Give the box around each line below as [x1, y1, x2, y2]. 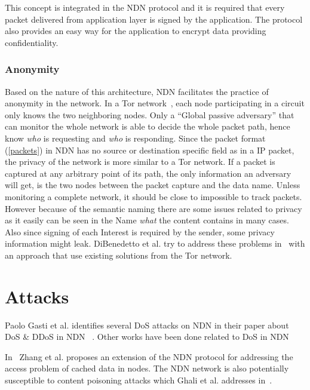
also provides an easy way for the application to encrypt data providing [5, 24, 266, 37]
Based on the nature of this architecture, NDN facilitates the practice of [5, 85, 269, 97]
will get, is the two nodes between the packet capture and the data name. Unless [5, 179, 300, 191]
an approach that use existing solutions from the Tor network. [5, 248, 232, 261]
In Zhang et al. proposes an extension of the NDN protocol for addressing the [5, 350, 293, 363]
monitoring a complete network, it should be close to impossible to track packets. [5, 190, 302, 202]
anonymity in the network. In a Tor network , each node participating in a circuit [5, 97, 305, 109]
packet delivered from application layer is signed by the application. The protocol [5, 13, 303, 25]
